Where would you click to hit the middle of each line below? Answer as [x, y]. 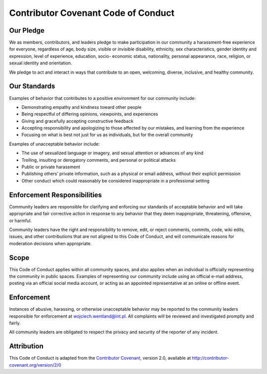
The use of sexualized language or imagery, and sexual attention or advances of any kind [112, 153]
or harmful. [21, 221]
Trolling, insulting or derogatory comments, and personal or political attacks [99, 160]
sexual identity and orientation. [41, 63]
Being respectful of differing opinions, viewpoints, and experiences [90, 114]
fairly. [15, 323]
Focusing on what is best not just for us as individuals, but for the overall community [107, 135]
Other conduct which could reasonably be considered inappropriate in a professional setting [115, 181]
